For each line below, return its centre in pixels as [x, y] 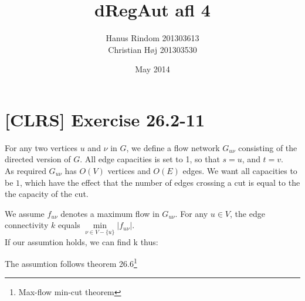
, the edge [248, 213]
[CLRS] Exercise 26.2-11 [105, 119]
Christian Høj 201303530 [152, 49]
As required [26, 171]
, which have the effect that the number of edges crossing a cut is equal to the [160, 182]
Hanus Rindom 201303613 [152, 38]
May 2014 [152, 69]
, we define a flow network [173, 147]
